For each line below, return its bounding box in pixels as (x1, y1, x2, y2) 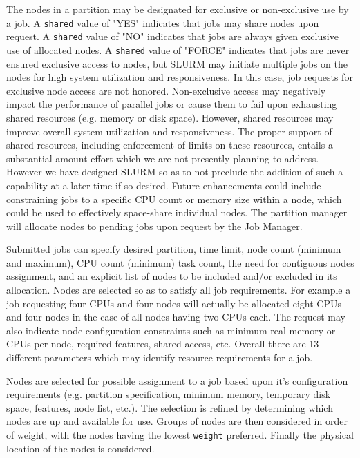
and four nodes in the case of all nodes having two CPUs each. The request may (6, 309, 346, 324)
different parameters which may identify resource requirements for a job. (6, 350, 313, 365)
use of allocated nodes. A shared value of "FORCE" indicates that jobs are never (6, 42, 350, 57)
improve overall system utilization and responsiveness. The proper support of (6, 124, 332, 138)
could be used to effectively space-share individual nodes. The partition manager (6, 205, 348, 220)
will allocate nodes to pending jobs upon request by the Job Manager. (6, 218, 303, 233)
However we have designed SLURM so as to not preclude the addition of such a (6, 164, 343, 179)
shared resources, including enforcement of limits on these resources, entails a (6, 137, 333, 152)
